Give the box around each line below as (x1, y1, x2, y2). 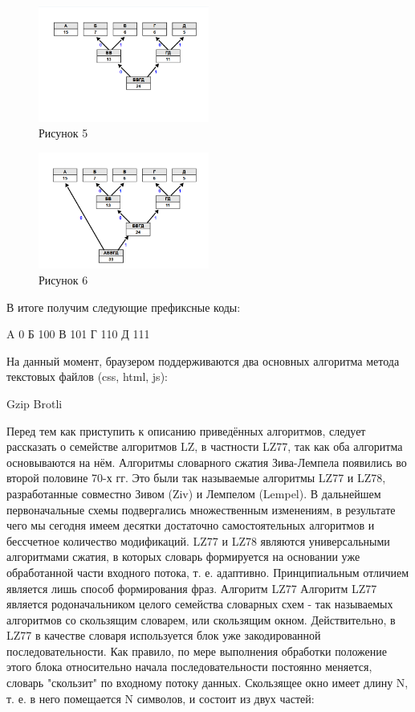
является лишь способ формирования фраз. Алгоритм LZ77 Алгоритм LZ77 (6, 579, 377, 596)
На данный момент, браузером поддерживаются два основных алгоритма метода (6, 352, 400, 369)
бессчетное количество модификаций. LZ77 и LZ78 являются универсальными (6, 532, 390, 549)
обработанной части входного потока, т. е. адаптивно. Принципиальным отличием (6, 563, 409, 580)
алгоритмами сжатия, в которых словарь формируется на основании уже (6, 548, 360, 565)
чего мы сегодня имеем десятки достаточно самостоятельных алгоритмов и (6, 517, 375, 534)
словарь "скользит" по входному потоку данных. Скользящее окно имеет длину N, (6, 674, 409, 691)
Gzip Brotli (6, 395, 63, 411)
